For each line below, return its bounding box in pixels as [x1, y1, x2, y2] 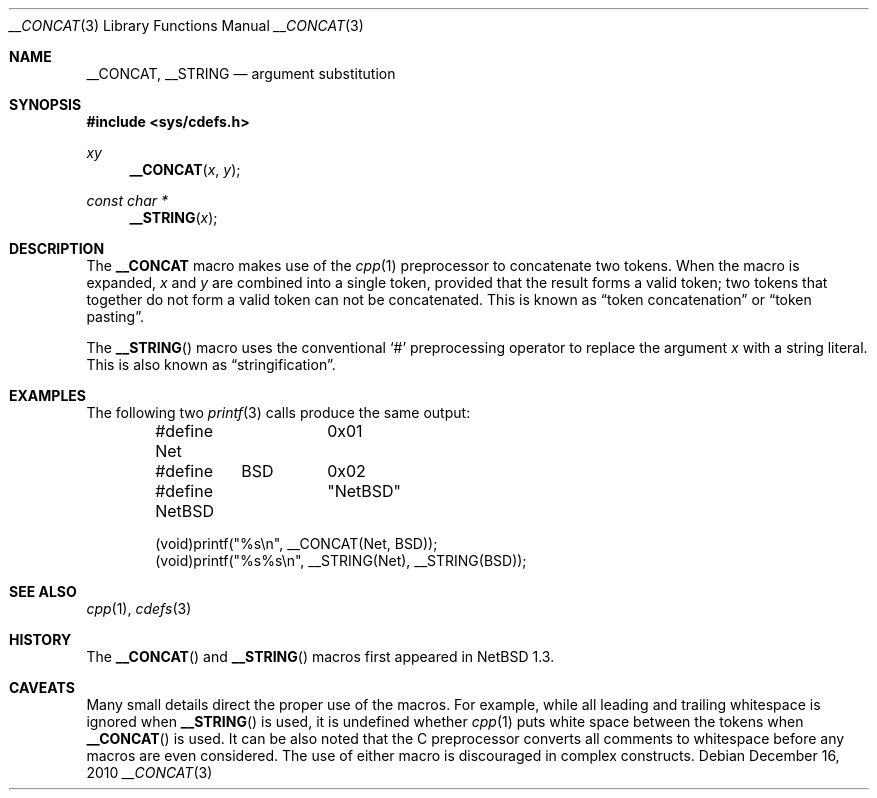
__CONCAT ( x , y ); [129, 161, 241, 178]
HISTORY [9, 631, 72, 648]
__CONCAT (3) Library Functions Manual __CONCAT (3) [9, 17, 364, 34]
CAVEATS [9, 679, 75, 696]
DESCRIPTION [9, 240, 105, 257]
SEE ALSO [9, 583, 77, 600]
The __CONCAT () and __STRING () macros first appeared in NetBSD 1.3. [86, 648, 555, 665]
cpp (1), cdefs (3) [86, 600, 192, 617]
